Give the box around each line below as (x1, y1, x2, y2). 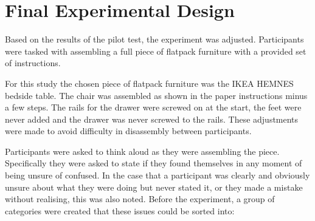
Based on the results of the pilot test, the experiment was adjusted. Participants (5, 33, 304, 46)
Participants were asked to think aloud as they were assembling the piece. (5, 144, 280, 157)
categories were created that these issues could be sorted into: (5, 204, 235, 217)
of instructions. (5, 56, 61, 69)
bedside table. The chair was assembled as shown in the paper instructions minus (5, 89, 308, 101)
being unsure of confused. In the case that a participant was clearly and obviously (5, 169, 310, 182)
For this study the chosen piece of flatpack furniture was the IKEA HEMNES (5, 76, 294, 89)
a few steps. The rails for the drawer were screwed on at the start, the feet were (5, 101, 302, 114)
